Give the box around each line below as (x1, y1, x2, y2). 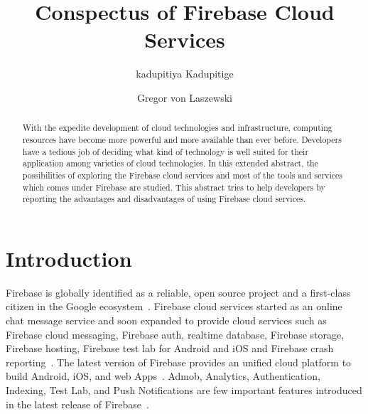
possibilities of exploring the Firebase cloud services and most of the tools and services (22, 169, 342, 181)
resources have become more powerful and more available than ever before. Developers (22, 133, 342, 145)
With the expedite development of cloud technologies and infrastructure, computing (22, 122, 332, 134)
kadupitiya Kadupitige (136, 66, 234, 81)
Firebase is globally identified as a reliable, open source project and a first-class (6, 285, 351, 299)
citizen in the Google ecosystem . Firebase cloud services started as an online (6, 299, 342, 314)
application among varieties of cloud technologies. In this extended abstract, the (22, 157, 318, 169)
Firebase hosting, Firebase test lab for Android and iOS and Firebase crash (6, 341, 334, 356)
